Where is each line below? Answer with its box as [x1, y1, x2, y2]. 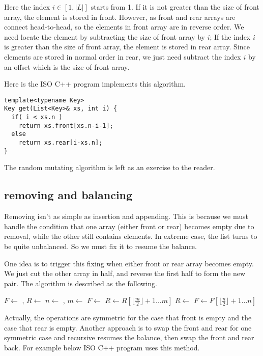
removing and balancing [4, 187, 133, 203]
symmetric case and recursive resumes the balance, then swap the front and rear [4, 332, 254, 343]
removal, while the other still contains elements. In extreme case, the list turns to [4, 231, 257, 241]
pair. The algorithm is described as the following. [4, 278, 157, 288]
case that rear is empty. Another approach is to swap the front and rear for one [4, 322, 252, 333]
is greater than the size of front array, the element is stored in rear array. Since [4, 41, 250, 52]
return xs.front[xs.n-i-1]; [18, 122, 113, 129]
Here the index [4, 2, 50, 12]
